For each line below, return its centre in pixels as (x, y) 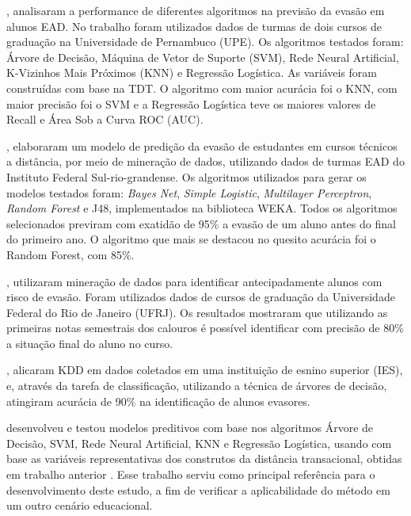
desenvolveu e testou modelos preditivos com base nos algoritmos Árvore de (190, 428)
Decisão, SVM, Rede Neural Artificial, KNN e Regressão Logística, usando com (199, 443)
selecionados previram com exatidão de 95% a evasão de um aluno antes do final (201, 223)
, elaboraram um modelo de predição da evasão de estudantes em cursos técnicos (202, 145)
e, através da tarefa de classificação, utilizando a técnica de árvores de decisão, (197, 386)
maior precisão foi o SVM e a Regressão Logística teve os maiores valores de (191, 103)
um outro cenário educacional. (80, 505)
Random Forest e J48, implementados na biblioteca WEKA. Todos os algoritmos (202, 208)
